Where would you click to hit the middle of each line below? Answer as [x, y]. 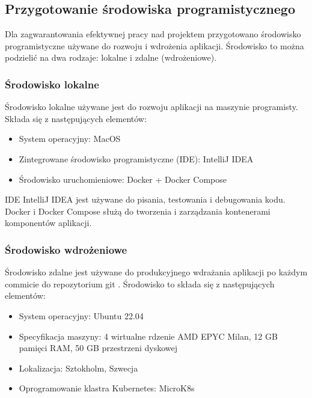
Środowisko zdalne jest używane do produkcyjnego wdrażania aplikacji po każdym [156, 272]
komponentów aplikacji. [48, 223]
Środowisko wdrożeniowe [66, 249]
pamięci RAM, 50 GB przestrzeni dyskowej [98, 348]
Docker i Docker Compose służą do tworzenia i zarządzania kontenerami [138, 211]
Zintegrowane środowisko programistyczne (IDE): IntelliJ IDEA [136, 158]
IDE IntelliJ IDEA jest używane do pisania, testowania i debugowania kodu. [145, 199]
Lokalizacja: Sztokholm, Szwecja [78, 368]
